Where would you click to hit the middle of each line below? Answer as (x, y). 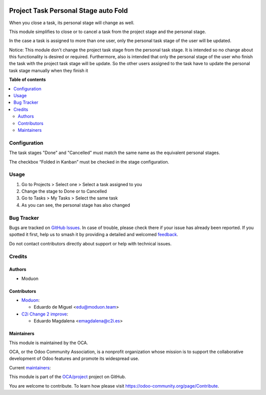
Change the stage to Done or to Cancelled (64, 191)
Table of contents (28, 79)
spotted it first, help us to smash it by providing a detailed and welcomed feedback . (94, 235)
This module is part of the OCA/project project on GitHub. (67, 377)
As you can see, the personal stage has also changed (76, 205)
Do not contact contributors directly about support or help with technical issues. (90, 243)
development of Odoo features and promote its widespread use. (74, 358)
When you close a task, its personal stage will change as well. (72, 23)
